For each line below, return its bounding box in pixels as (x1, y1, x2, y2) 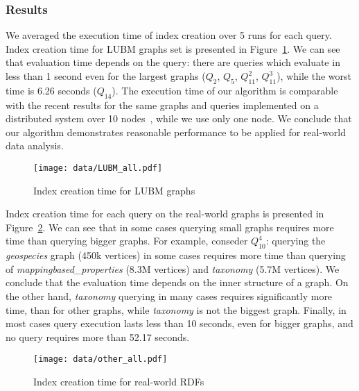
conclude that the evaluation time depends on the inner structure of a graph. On (6, 275, 349, 290)
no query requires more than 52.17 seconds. (6, 329, 190, 344)
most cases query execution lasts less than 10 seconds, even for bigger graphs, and (6, 316, 353, 331)
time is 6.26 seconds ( (6, 83, 97, 97)
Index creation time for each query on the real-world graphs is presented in (6, 206, 324, 221)
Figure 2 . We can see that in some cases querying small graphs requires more (6, 219, 334, 234)
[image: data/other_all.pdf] (33, 354, 168, 365)
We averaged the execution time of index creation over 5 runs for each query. (6, 28, 332, 42)
